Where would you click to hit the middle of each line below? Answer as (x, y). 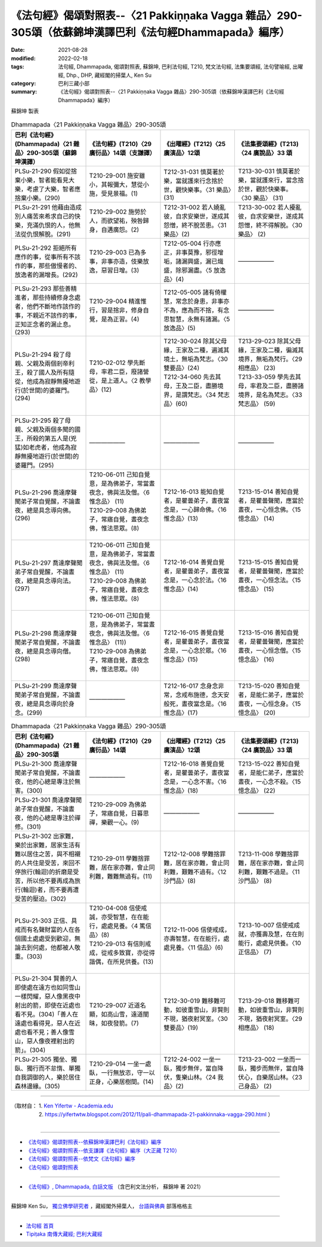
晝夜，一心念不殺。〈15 (269, 782)
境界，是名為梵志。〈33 (270, 395)
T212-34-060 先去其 (192, 377)
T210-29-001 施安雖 (117, 175)
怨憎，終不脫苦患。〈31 (195, 225)
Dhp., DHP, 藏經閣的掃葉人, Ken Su (109, 75)
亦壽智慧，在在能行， (193, 939)
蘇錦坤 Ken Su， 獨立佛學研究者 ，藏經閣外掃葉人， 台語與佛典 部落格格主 (102, 1206)
